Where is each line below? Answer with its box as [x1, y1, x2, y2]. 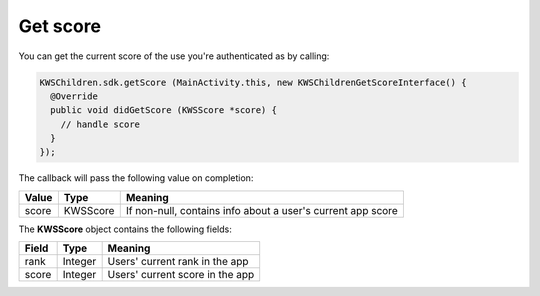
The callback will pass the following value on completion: [18, 172, 254, 184]
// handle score [60, 118, 140, 130]
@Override [50, 90, 99, 102]
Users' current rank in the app [107, 255, 249, 269]
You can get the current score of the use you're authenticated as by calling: [18, 50, 330, 62]
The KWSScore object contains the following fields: [18, 223, 232, 235]
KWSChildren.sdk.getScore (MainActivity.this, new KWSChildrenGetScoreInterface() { [39, 76, 467, 88]
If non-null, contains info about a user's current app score [125, 203, 399, 217]
